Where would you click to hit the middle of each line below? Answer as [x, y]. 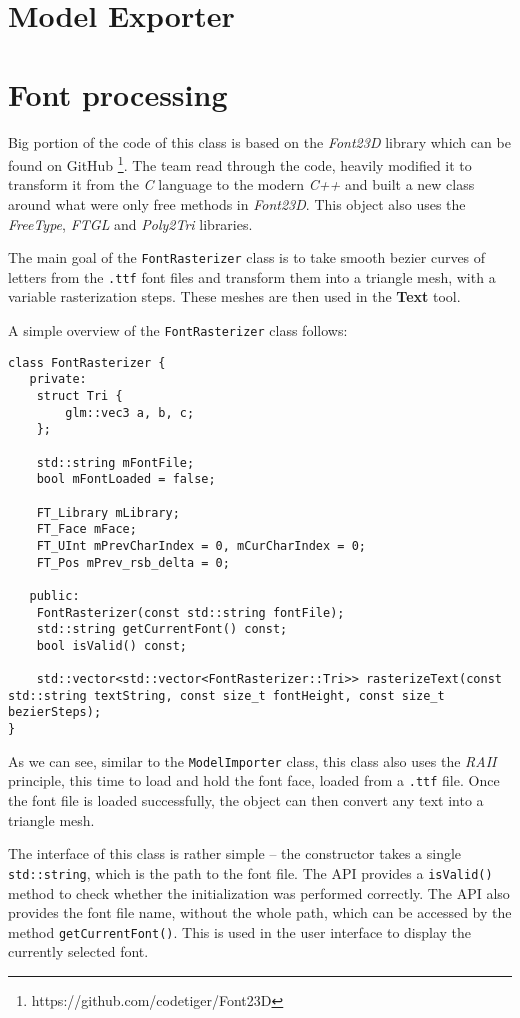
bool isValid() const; [111, 645]
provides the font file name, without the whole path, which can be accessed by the [260, 912]
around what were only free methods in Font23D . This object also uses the [237, 203]
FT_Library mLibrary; [108, 512]
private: [58, 379]
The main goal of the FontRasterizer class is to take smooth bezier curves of [247, 257]
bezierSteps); [55, 712]
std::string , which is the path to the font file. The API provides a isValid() [250, 872]
